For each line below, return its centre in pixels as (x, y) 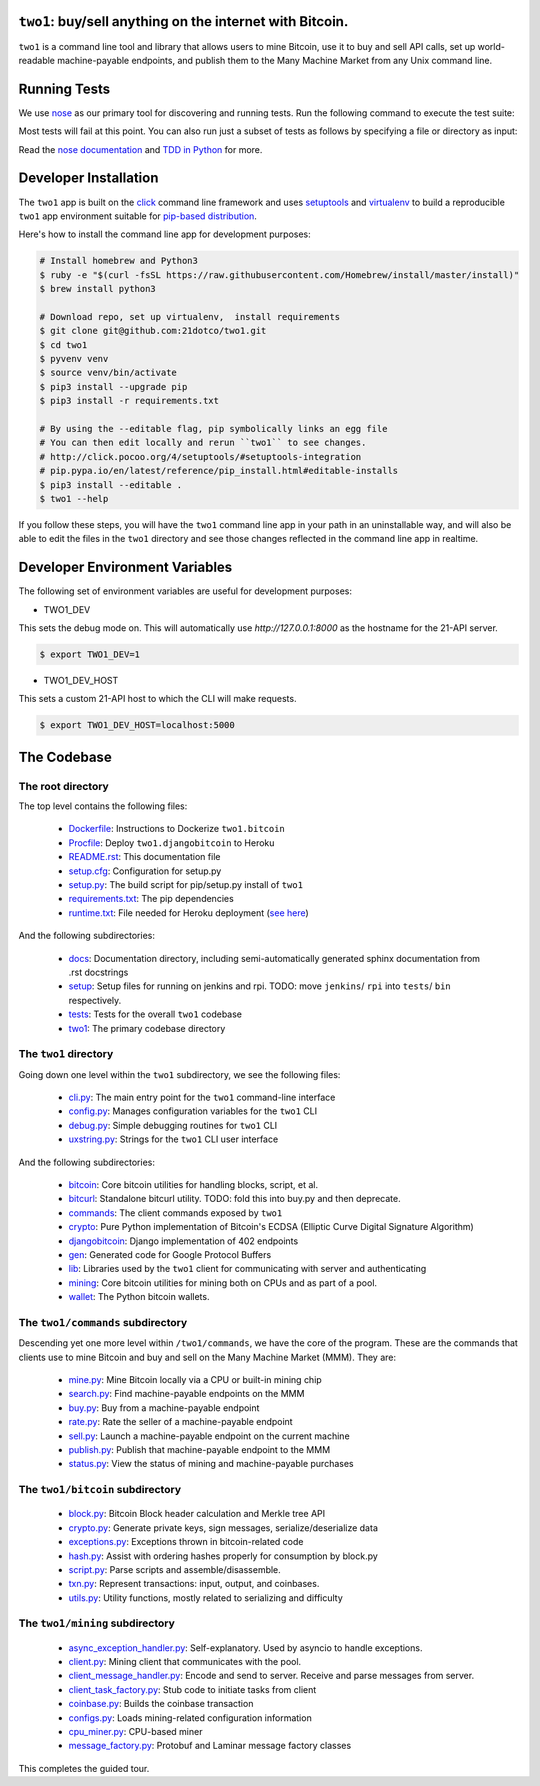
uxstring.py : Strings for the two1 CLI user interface (173, 1139)
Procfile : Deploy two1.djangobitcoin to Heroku (171, 842)
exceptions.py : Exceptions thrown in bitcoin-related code (186, 1542)
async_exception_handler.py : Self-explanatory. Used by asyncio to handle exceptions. (245, 1647)
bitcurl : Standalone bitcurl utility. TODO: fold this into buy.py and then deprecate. (234, 1199)
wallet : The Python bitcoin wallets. (139, 1297)
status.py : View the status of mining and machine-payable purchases (211, 1464)
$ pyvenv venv (74, 358)
